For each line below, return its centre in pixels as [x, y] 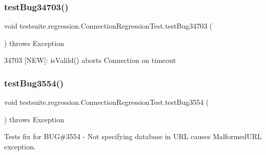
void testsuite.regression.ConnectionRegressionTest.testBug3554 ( [107, 102]
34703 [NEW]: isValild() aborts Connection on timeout [90, 60]
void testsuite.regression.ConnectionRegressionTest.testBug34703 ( [108, 26]
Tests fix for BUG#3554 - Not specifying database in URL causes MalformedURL [133, 136]
